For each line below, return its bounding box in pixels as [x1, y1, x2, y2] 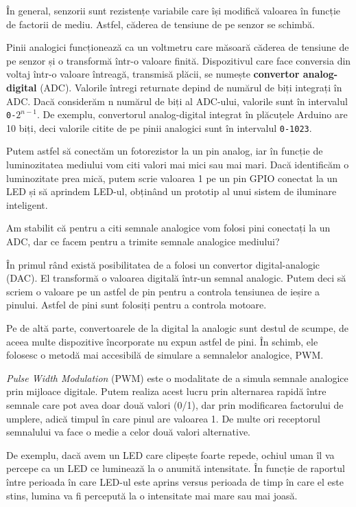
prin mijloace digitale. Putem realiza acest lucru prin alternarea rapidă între [6, 384, 327, 398]
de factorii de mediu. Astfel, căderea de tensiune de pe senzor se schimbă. [6, 16, 316, 31]
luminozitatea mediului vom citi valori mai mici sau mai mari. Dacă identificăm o [6, 157, 349, 172]
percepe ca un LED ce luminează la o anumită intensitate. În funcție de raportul [6, 461, 345, 475]
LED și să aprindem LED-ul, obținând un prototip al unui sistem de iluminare [6, 184, 337, 199]
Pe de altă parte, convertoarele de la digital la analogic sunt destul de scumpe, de [6, 321, 349, 335]
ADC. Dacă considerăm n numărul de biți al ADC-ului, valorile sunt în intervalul [6, 93, 348, 108]
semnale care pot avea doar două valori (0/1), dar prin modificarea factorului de [6, 397, 344, 412]
